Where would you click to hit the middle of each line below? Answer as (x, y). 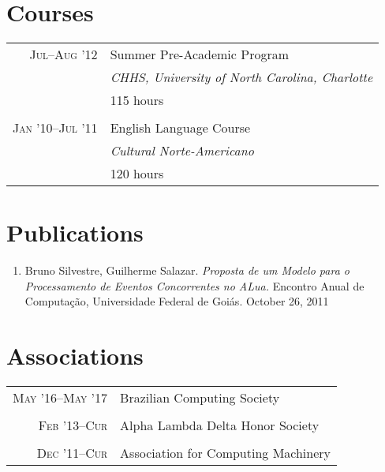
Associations (75, 356)
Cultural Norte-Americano (182, 151)
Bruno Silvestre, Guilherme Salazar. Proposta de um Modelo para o (187, 270)
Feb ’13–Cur (73, 425)
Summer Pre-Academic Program (200, 54)
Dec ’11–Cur (72, 453)
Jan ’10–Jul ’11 (55, 128)
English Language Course (180, 128)
